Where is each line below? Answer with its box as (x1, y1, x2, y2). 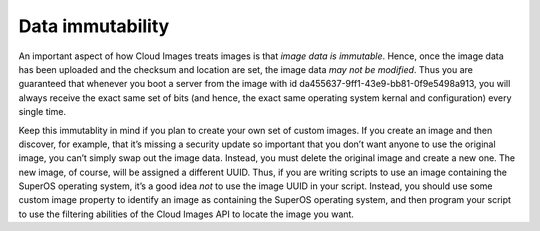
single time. (18, 106, 67, 118)
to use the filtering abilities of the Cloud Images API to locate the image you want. (18, 208, 355, 220)
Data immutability (18, 15, 170, 37)
